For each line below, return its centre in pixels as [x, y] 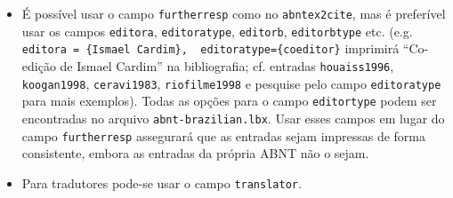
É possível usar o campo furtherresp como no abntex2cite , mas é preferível [234, 13]
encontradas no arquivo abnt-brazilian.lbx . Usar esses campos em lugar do [233, 118]
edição [39, 65]
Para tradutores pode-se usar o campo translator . [162, 182]
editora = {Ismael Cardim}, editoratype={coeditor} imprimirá [210, 48]
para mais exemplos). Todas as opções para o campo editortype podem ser [229, 101]
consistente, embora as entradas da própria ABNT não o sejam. [195, 153]
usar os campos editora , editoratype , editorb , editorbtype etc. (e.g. [217, 31]
